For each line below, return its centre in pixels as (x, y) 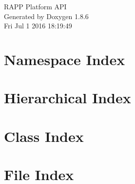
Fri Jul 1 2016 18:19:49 (38, 26)
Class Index (44, 136)
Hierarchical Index (67, 98)
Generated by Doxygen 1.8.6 (46, 16)
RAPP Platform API (35, 6)
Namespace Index (65, 59)
